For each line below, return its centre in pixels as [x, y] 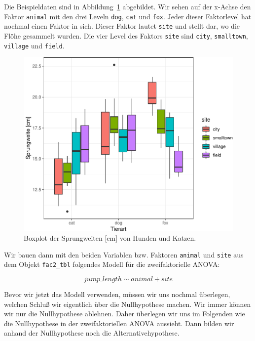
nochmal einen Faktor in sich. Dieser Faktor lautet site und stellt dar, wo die [122, 26]
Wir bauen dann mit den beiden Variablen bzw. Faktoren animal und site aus [124, 254]
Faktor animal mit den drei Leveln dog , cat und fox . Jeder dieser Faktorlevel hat [128, 16]
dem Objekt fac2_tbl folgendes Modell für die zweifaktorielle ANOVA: [112, 264]
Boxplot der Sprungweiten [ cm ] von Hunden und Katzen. [110, 238]
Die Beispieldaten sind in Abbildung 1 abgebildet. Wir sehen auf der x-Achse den [127, 6]
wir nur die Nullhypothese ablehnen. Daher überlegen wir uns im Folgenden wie [125, 314]
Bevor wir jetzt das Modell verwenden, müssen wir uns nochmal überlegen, [117, 294]
